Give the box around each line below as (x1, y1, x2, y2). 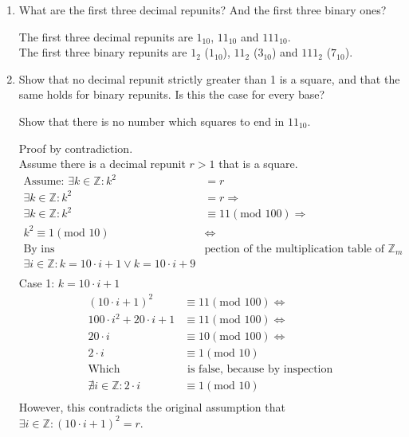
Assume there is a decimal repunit (18, 155, 186, 172)
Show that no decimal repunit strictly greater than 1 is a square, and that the (18, 70, 400, 87)
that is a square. (218, 155, 298, 172)
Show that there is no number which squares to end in (18, 112, 285, 129)
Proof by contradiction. (18, 139, 133, 156)
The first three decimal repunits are (18, 28, 193, 45)
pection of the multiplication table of (204, 243, 384, 255)
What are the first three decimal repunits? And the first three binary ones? (18, 2, 387, 18)
